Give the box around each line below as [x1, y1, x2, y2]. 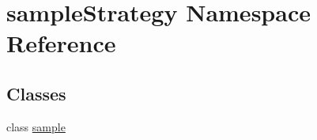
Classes [6, 81, 66, 105]
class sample [6, 118, 66, 134]
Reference [6, 27, 116, 59]
